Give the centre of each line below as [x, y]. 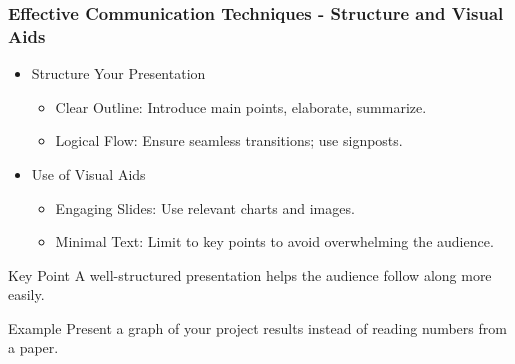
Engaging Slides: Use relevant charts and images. [205, 207]
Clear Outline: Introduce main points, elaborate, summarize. [241, 106]
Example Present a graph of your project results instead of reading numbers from [257, 327]
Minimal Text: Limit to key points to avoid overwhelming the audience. [274, 241]
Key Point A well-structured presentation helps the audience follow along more [250, 274]
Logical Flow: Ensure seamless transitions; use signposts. [229, 140]
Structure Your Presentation [118, 73]
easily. [26, 294]
